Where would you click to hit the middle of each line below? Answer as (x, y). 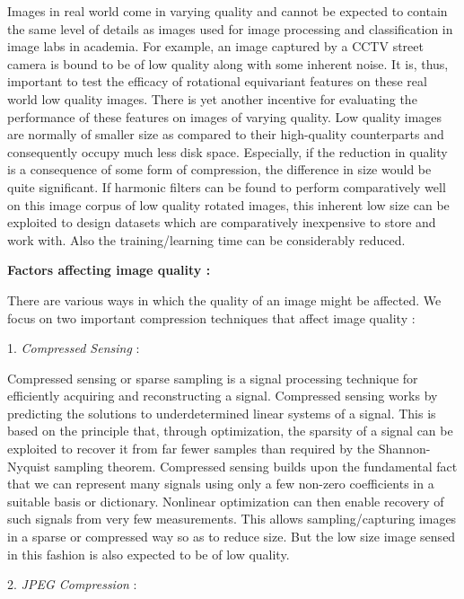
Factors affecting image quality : (109, 270)
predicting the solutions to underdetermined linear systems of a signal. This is (222, 413)
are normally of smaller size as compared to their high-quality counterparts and (226, 134)
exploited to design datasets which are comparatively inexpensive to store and (222, 222)
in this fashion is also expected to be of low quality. (149, 554)
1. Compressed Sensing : (74, 348)
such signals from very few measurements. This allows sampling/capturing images (232, 519)
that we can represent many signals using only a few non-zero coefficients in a (221, 484)
